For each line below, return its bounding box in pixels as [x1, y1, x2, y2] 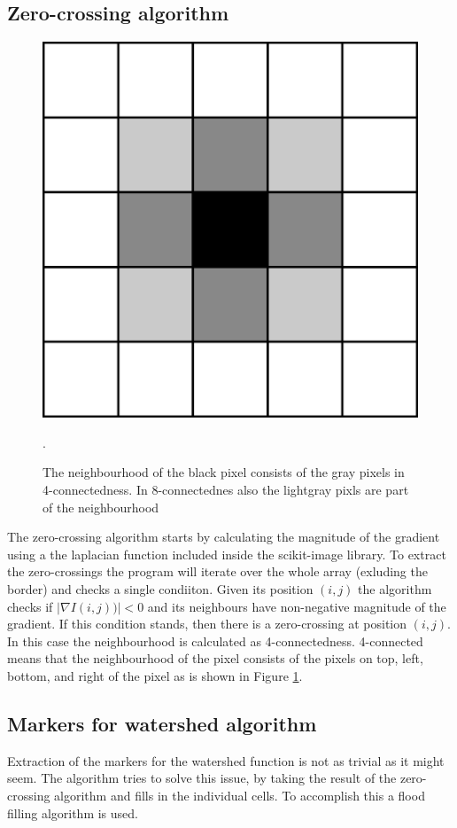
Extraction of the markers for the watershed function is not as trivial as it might [7, 751, 445, 769]
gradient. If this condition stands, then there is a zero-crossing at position [7, 614, 407, 633]
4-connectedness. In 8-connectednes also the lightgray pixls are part [43, 480, 409, 498]
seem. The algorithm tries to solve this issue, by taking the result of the [7, 769, 397, 787]
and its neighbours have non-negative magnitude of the [147, 597, 446, 615]
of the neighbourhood [43, 497, 159, 516]
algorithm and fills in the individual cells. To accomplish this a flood [54, 785, 425, 804]
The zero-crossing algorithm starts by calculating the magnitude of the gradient [7, 527, 440, 546]
